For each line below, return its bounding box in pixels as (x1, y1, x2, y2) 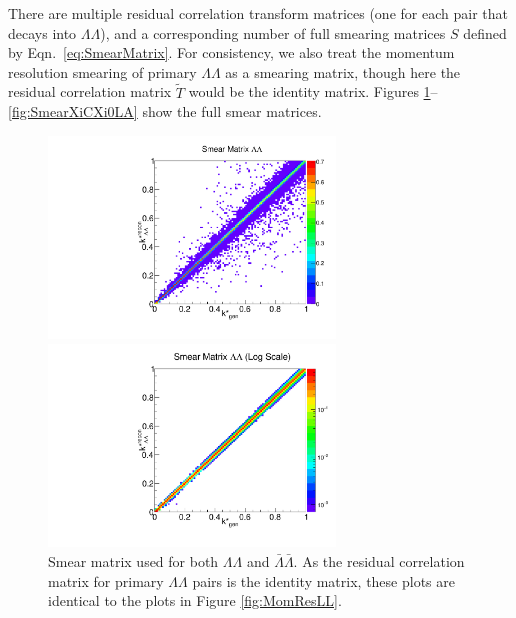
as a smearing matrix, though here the (225, 61, 461, 82)
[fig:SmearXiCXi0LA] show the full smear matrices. (8, 101, 322, 122)
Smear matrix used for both (48, 551, 219, 572)
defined (463, 22, 507, 43)
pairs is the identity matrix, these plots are (192, 570, 455, 591)
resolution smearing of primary (8, 61, 197, 82)
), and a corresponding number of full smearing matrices (100, 22, 446, 43)
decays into (8, 22, 77, 43)
